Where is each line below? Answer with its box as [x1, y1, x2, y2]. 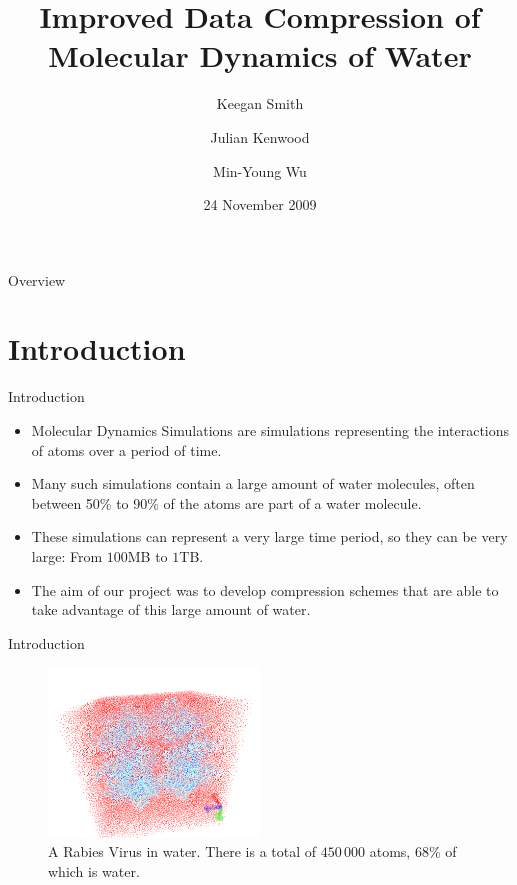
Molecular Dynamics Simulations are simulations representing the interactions [31, 420, 510, 440]
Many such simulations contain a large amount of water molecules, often [31, 473, 475, 494]
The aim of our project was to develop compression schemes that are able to [31, 579, 499, 600]
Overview [8, 269, 66, 290]
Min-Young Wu [213, 160, 307, 181]
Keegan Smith [216, 93, 304, 114]
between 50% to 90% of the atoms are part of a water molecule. [31, 492, 422, 513]
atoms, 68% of [369, 841, 457, 862]
